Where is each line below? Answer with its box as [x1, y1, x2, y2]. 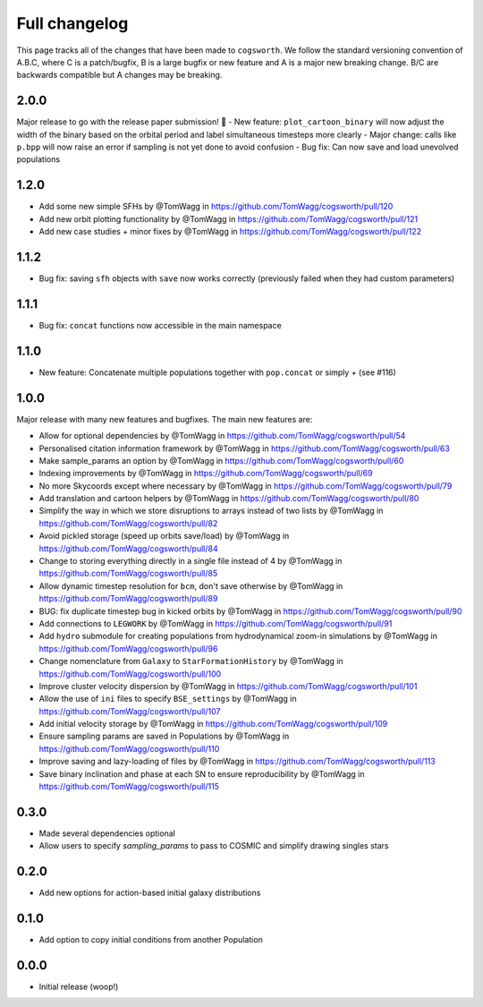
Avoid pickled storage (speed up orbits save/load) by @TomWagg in [38, 531, 290, 542]
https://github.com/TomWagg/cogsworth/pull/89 [38, 593, 218, 604]
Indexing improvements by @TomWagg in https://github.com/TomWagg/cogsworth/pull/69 [38, 468, 373, 479]
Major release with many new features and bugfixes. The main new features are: [16, 414, 313, 424]
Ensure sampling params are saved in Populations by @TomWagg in [38, 730, 290, 742]
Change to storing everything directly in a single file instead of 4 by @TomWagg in [38, 556, 343, 567]
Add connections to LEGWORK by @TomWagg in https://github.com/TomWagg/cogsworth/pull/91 [38, 618, 393, 628]
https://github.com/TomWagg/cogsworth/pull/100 [38, 668, 222, 679]
